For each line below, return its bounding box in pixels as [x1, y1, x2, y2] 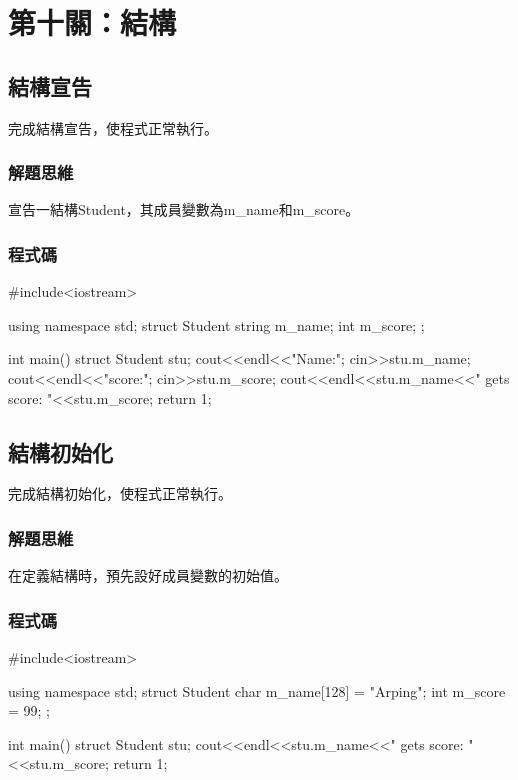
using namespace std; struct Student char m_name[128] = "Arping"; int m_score [8, 680, 506, 701]
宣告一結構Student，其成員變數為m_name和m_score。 [8, 199, 360, 220]
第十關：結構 [8, 2, 177, 43]
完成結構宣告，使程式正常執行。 [8, 117, 218, 138]
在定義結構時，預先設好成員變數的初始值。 [8, 565, 288, 586]
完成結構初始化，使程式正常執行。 [8, 483, 232, 504]
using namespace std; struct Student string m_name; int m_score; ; [8, 314, 425, 335]
